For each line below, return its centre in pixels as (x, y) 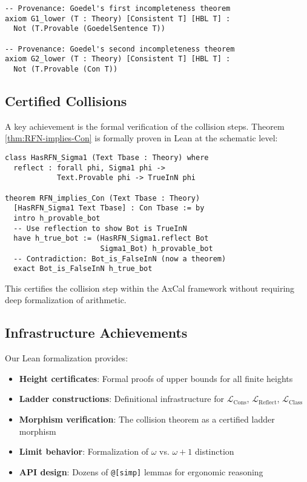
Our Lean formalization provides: (67, 358)
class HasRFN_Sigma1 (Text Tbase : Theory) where (107, 157)
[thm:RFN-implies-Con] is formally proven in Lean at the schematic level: (141, 138)
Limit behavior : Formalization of (84, 451)
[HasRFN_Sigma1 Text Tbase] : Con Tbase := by (109, 208)
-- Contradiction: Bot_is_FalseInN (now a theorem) (120, 259)
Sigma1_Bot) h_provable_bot (157, 248)
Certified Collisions (66, 100)
